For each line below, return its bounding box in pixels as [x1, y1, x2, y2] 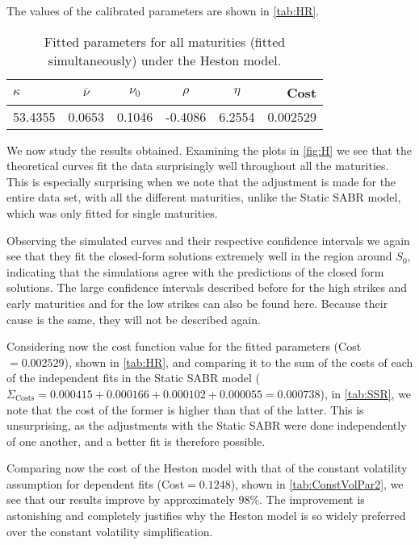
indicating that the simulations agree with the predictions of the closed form [6, 263, 384, 280]
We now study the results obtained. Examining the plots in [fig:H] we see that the [6, 141, 412, 158]
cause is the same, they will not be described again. [6, 310, 261, 327]
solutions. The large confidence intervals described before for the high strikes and [6, 279, 408, 296]
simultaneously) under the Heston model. [48, 50, 282, 69]
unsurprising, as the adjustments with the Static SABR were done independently [6, 417, 407, 434]
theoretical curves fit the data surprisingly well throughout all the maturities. [6, 157, 389, 174]
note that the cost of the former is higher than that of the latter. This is [6, 401, 364, 418]
